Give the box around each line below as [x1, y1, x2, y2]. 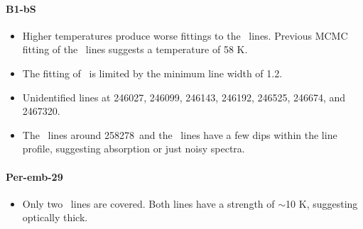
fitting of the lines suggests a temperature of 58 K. [22, 42, 248, 57]
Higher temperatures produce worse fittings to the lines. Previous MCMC [22, 28, 348, 43]
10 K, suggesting [286, 196, 358, 211]
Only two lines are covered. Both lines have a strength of [22, 196, 275, 211]
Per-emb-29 [6, 169, 63, 184]
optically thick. [22, 210, 88, 225]
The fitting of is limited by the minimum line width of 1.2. [22, 65, 283, 80]
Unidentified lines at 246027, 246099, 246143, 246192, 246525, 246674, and [22, 89, 346, 104]
